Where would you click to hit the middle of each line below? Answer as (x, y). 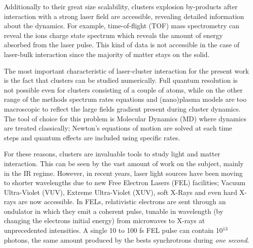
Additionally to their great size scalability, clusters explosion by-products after (121, 6)
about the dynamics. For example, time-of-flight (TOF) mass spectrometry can (122, 26)
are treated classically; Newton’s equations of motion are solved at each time (118, 128)
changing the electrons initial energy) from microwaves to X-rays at (104, 220)
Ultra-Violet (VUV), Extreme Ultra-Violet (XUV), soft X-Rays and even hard (121, 192)
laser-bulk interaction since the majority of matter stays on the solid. (107, 54)
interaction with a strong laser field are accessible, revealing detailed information (124, 16)
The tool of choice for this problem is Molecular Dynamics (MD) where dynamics (125, 118)
